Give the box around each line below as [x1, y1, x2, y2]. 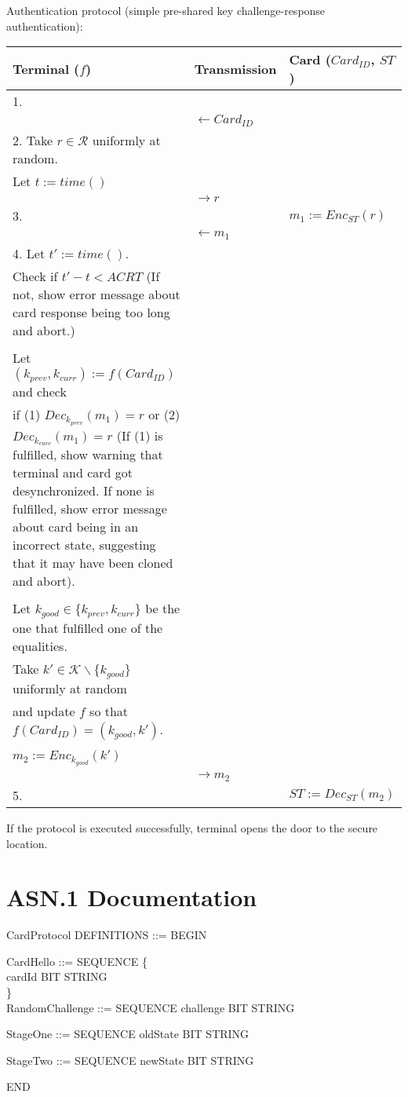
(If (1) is [116, 426, 163, 444]
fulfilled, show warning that [13, 445, 163, 464]
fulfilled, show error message [13, 499, 167, 518]
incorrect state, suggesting [13, 536, 156, 554]
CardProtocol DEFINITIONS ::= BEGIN [6, 927, 207, 943]
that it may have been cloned [13, 554, 173, 572]
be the [145, 599, 180, 618]
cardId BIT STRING [6, 968, 107, 985]
